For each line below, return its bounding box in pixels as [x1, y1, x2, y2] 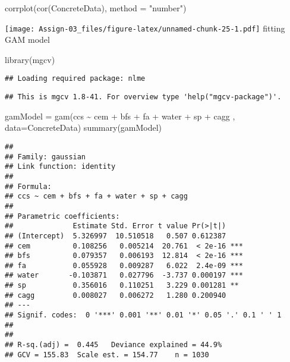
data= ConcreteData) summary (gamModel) [5, 121, 162, 134]
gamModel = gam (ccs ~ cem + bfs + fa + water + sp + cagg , [5, 109, 235, 122]
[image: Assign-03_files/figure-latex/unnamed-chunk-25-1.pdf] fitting [5, 21, 285, 34]
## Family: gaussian [5, 152, 86, 161]
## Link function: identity [5, 162, 116, 171]
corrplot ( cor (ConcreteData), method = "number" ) [5, 2, 187, 14]
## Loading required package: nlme [5, 74, 146, 83]
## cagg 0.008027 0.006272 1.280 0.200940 [5, 291, 226, 300]
